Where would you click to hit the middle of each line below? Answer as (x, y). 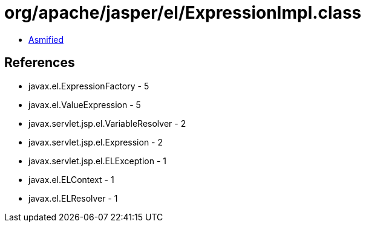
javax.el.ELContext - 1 (71, 179)
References (40, 63)
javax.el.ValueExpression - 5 (85, 104)
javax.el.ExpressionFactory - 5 (89, 86)
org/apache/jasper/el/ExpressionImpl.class (183, 13)
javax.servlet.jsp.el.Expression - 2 (96, 142)
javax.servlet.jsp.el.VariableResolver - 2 (107, 123)
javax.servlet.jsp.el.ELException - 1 (97, 161)
